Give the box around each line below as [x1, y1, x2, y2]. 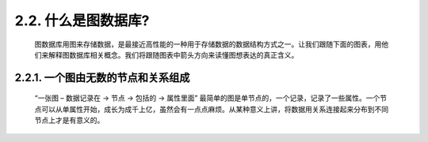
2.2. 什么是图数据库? [14, 12, 150, 29]
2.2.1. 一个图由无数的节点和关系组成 [14, 71, 190, 84]
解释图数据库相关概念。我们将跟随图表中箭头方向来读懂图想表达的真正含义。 [48, 50, 299, 59]
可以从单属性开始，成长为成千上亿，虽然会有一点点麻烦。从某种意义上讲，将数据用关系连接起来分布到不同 [40, 104, 388, 114]
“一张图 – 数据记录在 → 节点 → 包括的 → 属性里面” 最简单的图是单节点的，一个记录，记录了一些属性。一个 [34, 93, 380, 103]
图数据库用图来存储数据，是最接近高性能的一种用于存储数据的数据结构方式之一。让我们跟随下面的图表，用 [34, 39, 382, 49]
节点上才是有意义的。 [34, 115, 105, 125]
